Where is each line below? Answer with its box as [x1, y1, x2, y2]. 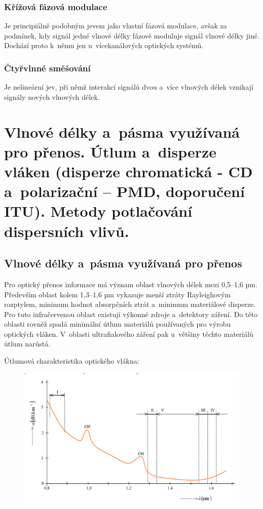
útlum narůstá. [4, 338, 51, 349]
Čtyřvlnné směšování [4, 61, 91, 74]
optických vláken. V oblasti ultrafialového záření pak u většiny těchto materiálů [4, 328, 253, 339]
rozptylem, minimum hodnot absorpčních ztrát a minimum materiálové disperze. [4, 299, 256, 309]
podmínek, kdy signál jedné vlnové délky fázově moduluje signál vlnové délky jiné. [4, 30, 259, 41]
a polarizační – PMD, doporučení [4, 181, 245, 202]
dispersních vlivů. [4, 220, 129, 241]
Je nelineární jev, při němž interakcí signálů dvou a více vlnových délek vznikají [4, 82, 253, 92]
